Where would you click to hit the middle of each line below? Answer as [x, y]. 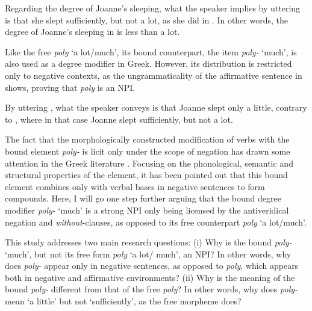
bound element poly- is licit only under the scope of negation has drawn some [148, 151]
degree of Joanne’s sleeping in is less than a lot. [92, 32]
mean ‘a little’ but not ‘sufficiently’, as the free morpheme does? [123, 301]
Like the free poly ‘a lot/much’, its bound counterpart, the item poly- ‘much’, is [151, 51]
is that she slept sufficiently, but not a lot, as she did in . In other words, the [146, 20]
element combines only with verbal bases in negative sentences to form [135, 186]
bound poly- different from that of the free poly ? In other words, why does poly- [151, 289]
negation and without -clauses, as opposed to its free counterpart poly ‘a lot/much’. [156, 222]
